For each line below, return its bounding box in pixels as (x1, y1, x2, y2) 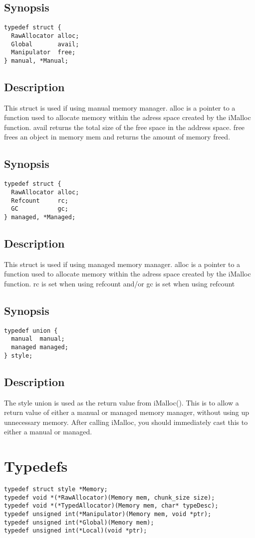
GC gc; (11, 205, 68, 213)
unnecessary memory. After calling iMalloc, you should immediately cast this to (4, 416, 248, 427)
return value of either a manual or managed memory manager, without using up (4, 407, 250, 417)
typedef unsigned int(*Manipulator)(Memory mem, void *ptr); (4, 511, 212, 518)
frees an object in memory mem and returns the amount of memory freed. (4, 132, 231, 142)
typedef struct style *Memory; (4, 486, 108, 493)
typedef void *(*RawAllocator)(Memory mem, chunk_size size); (4, 494, 215, 501)
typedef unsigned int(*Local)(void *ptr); (4, 527, 147, 535)
